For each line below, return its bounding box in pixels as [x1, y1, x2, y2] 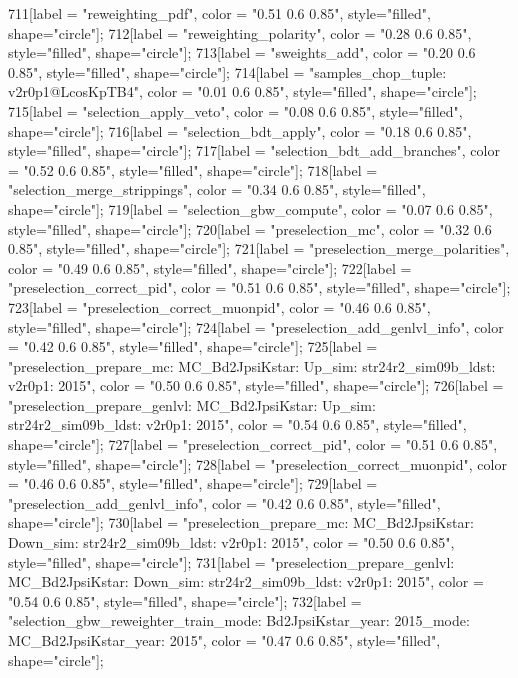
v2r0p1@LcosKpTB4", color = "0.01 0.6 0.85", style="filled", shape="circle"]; [8, 81, 477, 102]
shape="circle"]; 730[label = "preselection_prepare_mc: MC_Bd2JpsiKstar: [8, 512, 474, 533]
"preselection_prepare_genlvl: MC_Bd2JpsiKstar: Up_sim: [8, 394, 376, 415]
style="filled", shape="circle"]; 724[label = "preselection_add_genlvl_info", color [8, 316, 504, 337]
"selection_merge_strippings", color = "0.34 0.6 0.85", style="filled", [8, 179, 426, 200]
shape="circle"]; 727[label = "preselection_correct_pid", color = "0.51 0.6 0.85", [8, 434, 498, 455]
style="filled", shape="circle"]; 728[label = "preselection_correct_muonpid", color [8, 453, 507, 474]
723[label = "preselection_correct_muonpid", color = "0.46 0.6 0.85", [8, 296, 431, 317]
